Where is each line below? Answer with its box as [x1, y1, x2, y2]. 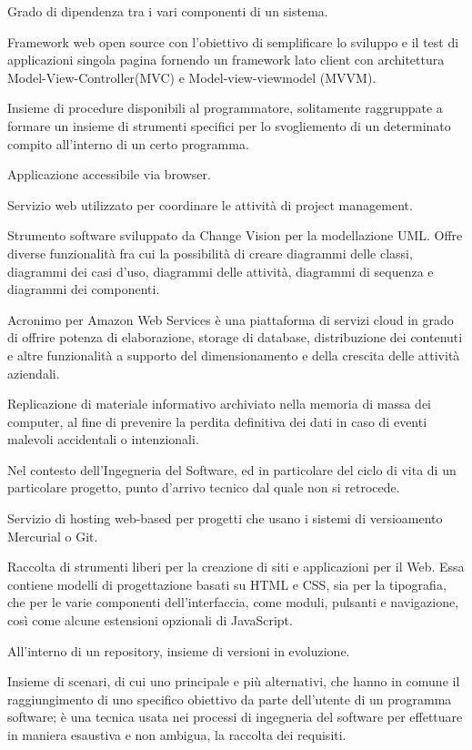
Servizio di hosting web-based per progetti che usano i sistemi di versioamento [7, 509, 443, 528]
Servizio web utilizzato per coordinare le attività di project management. [7, 195, 413, 214]
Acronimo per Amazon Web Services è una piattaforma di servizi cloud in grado [7, 309, 454, 329]
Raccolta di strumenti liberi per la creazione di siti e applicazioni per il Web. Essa [7, 557, 465, 576]
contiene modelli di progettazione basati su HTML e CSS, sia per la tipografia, [7, 574, 447, 593]
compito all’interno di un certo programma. [7, 134, 249, 153]
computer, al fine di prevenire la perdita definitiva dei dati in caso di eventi [7, 411, 427, 431]
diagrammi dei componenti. [7, 279, 160, 299]
